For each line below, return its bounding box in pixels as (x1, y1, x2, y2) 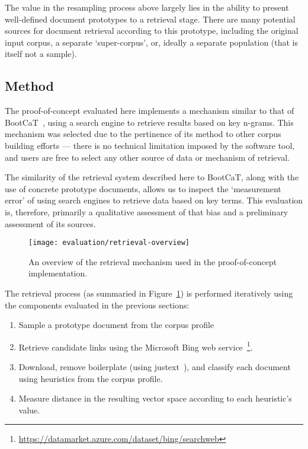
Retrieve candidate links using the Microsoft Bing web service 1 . (18, 339, 253, 353)
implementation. (28, 267, 88, 279)
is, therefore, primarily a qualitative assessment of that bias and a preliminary (5, 205, 288, 218)
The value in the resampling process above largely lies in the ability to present (5, 1, 289, 13)
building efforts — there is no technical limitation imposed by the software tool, (5, 139, 295, 151)
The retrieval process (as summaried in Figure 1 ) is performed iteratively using (5, 286, 293, 299)
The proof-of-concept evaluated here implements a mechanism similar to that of (5, 104, 294, 117)
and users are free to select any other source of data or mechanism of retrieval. (5, 151, 290, 163)
